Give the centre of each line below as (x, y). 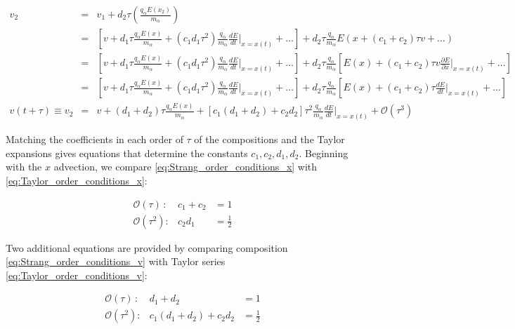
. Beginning (324, 153)
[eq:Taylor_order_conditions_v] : (77, 275)
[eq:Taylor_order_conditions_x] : (77, 180)
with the (24, 167)
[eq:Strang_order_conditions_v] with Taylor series (116, 261)
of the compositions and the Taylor (269, 139)
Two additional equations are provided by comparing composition (147, 247)
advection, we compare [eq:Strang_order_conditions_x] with (185, 167)
